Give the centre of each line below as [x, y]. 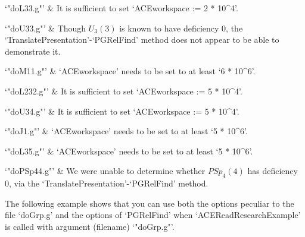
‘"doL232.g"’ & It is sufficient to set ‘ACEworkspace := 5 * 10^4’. [124, 91]
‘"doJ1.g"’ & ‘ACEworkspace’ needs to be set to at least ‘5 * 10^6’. [126, 131]
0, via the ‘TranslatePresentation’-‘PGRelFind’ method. [107, 183]
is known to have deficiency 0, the [181, 28]
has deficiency [273, 171]
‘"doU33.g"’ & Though [46, 28]
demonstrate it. [33, 51]
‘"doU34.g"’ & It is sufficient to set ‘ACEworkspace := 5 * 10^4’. [122, 111]
